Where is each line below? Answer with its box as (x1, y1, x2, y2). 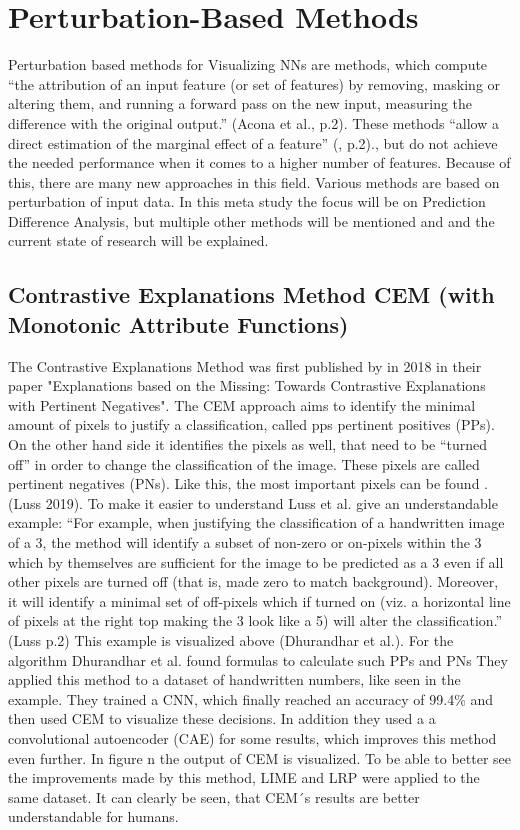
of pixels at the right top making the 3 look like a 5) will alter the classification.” (8, 610, 503, 631)
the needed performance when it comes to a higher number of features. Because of (8, 152, 511, 173)
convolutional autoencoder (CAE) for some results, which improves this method (8, 727, 497, 748)
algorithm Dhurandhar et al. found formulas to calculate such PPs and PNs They (8, 649, 508, 670)
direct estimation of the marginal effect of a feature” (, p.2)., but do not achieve (8, 132, 498, 153)
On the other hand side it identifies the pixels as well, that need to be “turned (8, 434, 488, 455)
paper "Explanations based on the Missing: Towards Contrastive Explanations (8, 375, 486, 396)
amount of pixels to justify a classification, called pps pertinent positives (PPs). (8, 414, 495, 435)
